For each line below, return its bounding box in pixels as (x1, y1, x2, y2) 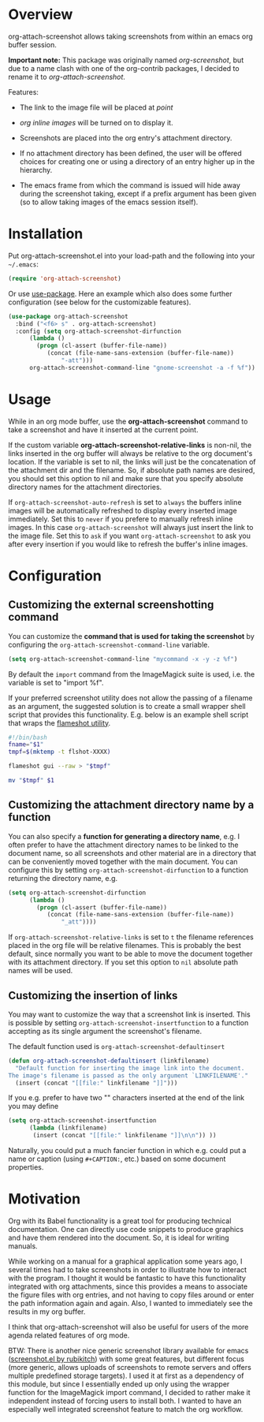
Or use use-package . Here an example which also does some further (8, 289, 232, 298)
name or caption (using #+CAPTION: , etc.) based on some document (8, 1154, 226, 1164)
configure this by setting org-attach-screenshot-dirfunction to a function (8, 865, 248, 875)
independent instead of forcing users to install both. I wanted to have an (8, 1396, 242, 1405)
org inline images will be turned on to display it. (19, 118, 173, 127)
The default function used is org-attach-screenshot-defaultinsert (8, 1041, 225, 1051)
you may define (8, 1102, 59, 1111)
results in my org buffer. (8, 1307, 86, 1316)
